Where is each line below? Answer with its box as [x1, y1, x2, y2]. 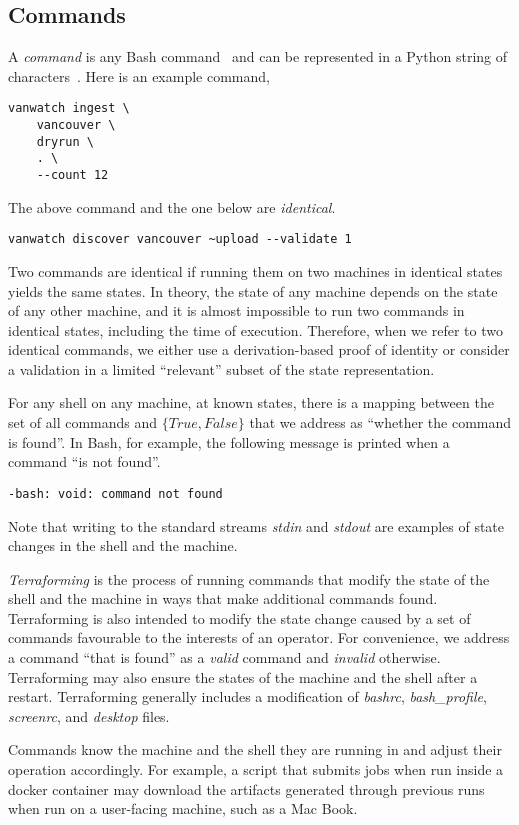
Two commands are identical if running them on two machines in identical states [8, 260, 503, 281]
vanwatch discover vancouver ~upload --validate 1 [8, 232, 352, 247]
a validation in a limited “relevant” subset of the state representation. [8, 358, 435, 379]
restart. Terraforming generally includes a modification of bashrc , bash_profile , [8, 686, 487, 707]
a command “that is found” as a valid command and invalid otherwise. [8, 647, 441, 668]
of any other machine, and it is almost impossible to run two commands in [8, 300, 465, 321]
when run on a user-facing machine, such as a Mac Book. [8, 798, 358, 819]
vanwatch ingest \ [8, 101, 130, 116]
